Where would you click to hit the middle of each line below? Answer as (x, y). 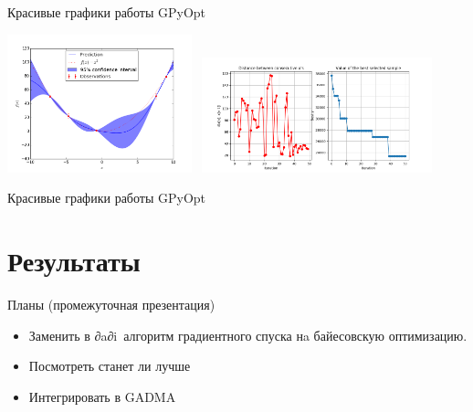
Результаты (74, 261)
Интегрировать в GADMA (102, 396)
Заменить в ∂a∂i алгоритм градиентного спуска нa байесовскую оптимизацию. (248, 335)
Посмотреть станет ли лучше (110, 366)
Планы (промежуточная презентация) (111, 305)
